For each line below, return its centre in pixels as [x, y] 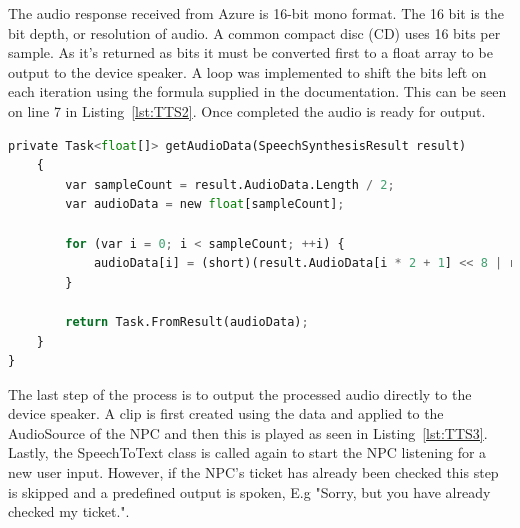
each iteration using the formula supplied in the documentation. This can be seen [257, 91]
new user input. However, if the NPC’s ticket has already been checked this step [253, 472]
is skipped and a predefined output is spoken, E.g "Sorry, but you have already [249, 491]
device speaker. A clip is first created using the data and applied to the [226, 413]
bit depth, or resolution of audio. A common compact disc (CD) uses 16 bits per [254, 32]
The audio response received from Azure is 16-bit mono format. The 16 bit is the [256, 13]
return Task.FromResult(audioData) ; [187, 321]
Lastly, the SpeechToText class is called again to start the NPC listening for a [247, 452]
